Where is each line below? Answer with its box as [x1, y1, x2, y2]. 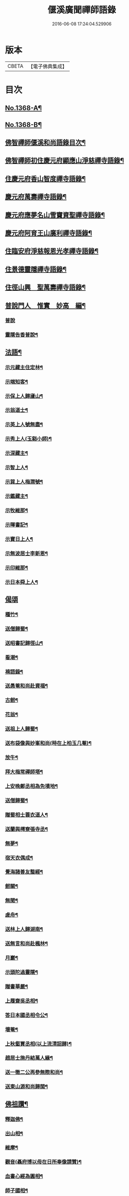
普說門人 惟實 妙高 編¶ [5, 301, 86, 310]
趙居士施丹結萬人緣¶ [5, 1054, 54, 1061]
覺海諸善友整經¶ [5, 869, 43, 875]
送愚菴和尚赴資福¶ [5, 683, 48, 689]
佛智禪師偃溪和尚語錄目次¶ [5, 139, 86, 147]
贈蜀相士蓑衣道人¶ [5, 811, 48, 818]
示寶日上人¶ [5, 535, 33, 542]
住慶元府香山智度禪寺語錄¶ [5, 174, 86, 183]
